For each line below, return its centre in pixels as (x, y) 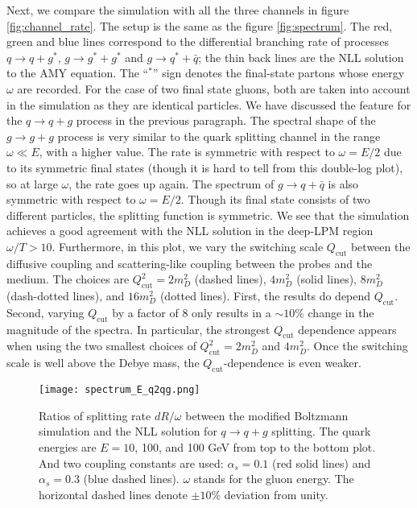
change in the (341, 312)
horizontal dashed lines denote (113, 494)
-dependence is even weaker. (292, 363)
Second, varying (45, 312)
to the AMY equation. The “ (78, 73)
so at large (32, 183)
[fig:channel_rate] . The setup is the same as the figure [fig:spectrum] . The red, (200, 25)
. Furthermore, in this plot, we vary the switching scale (188, 246)
